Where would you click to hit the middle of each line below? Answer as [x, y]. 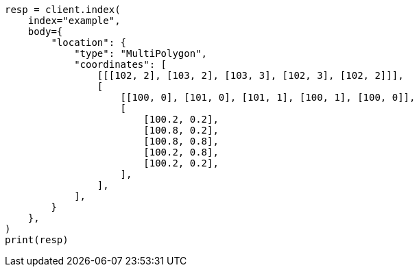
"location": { [89, 42]
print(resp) [37, 240]
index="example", [74, 21]
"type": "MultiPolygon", [141, 53]
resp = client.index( [63, 10]
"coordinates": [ [121, 64]
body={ [45, 32]
